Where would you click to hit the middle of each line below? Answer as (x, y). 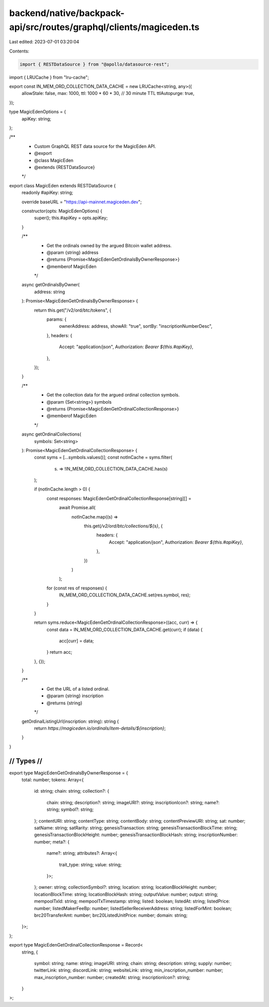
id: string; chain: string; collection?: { (72, 791)
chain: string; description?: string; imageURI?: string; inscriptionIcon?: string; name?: (133, 802)
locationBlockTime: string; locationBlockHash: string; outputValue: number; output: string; (126, 894)
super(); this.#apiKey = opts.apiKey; (71, 218)
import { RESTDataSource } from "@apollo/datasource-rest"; (95, 64)
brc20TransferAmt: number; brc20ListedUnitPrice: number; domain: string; (111, 915)
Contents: (19, 51)
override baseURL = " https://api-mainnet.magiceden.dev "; (82, 202)
